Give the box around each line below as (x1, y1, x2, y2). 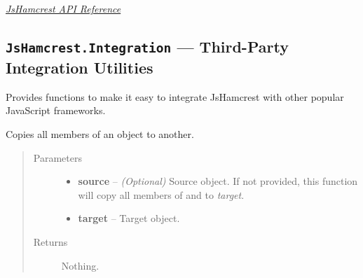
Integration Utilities (6, 56, 153, 78)
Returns (33, 234, 68, 249)
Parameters (33, 150, 82, 165)
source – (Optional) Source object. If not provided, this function (78, 174, 358, 188)
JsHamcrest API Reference (6, 1, 121, 15)
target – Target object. (78, 211, 180, 225)
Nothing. (61, 258, 100, 272)
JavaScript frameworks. (6, 103, 106, 118)
